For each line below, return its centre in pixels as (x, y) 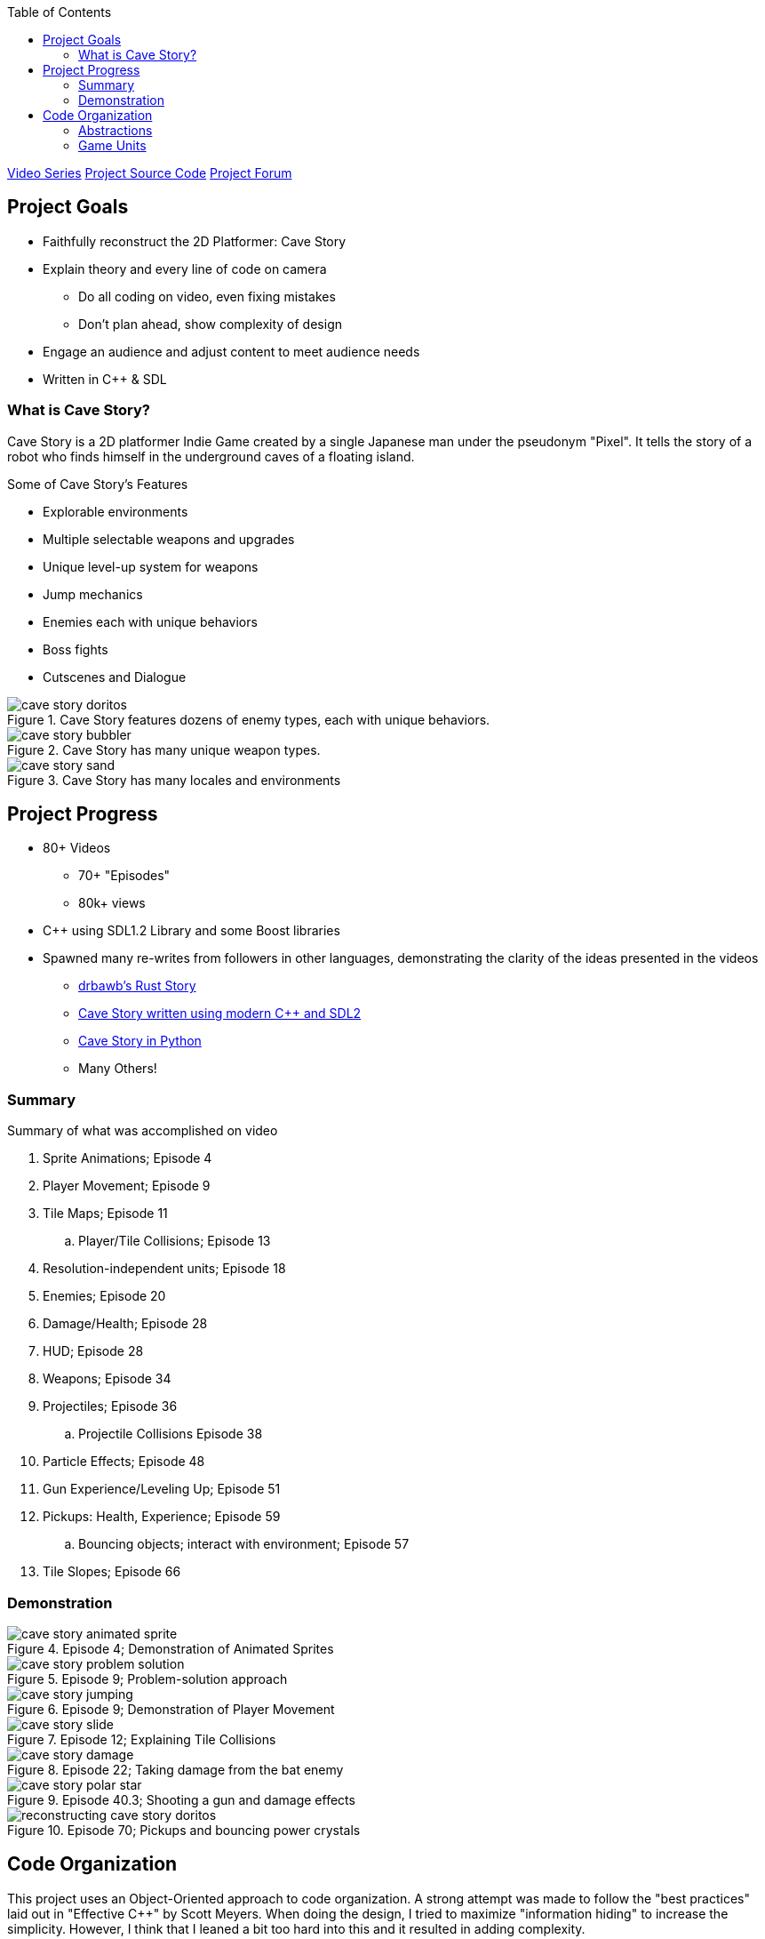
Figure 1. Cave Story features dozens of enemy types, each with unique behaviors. (249, 719)
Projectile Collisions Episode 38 (171, 1434)
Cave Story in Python (140, 1041)
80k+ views (112, 903)
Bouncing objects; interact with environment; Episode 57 (244, 1544)
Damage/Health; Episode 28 (125, 1324)
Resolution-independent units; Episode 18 (164, 1269)
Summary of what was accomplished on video (143, 1131)
